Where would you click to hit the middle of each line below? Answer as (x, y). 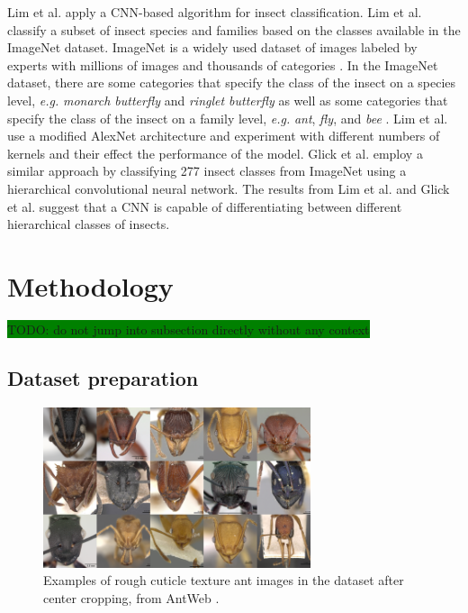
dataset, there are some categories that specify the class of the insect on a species (232, 82)
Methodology (90, 285)
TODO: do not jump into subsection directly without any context (189, 329)
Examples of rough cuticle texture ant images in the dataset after (224, 580)
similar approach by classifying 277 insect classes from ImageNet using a (207, 171)
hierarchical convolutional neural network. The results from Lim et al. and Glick (229, 188)
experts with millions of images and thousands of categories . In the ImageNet (223, 64)
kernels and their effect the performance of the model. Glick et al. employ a (215, 153)
